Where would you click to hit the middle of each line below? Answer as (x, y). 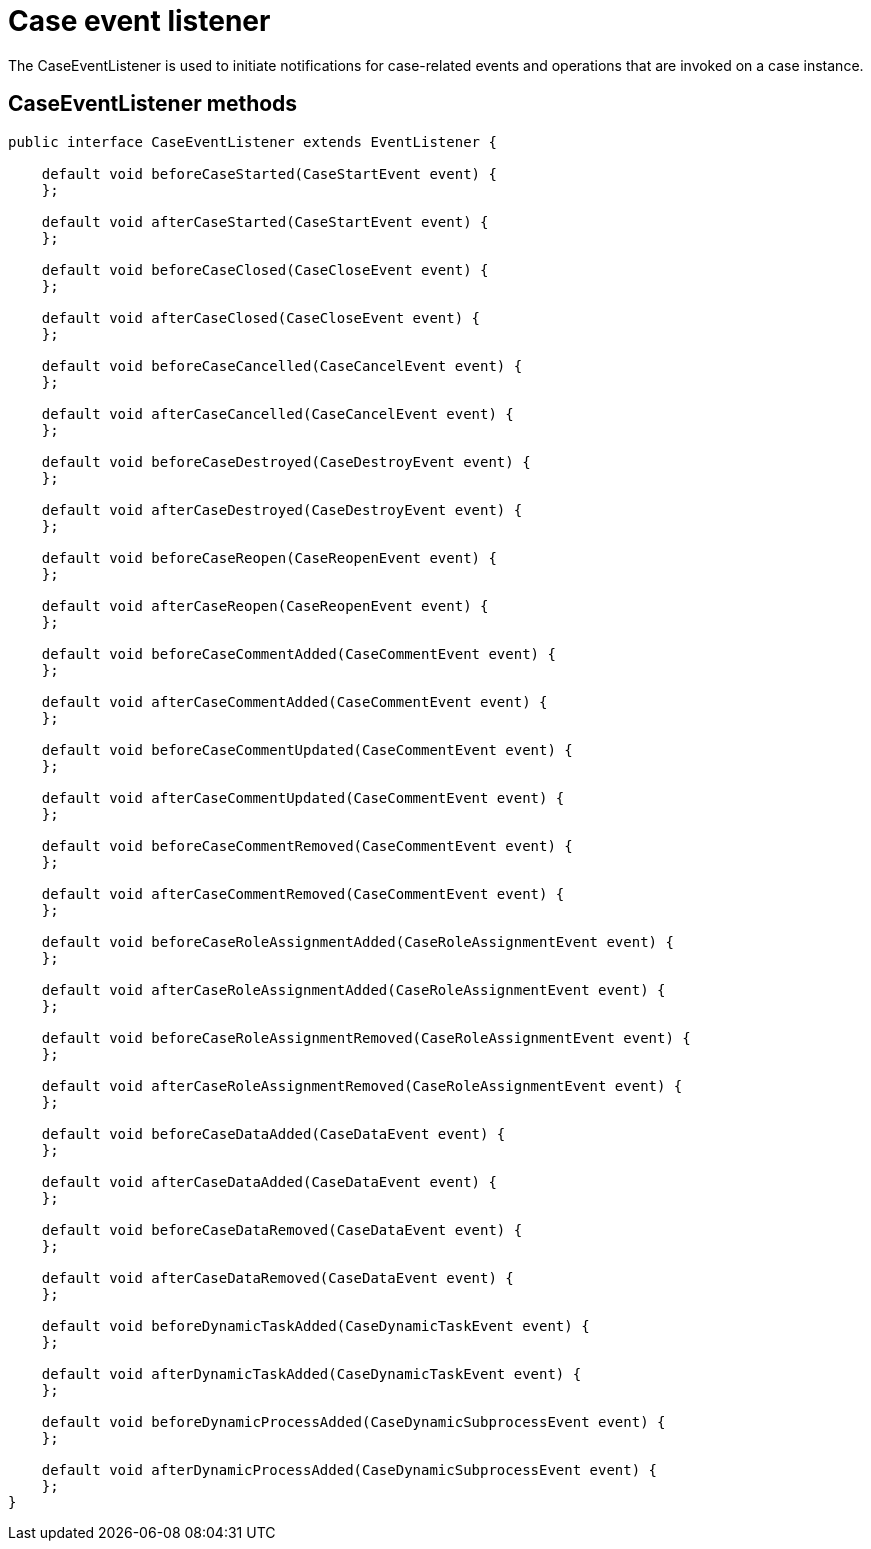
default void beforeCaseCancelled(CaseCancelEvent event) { (282, 365)
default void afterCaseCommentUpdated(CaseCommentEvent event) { (303, 797)
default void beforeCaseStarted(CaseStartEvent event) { (269, 173)
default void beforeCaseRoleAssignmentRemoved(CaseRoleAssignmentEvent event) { (366, 1037)
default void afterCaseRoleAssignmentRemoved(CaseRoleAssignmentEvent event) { (362, 1085)
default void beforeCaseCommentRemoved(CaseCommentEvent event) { (307, 845)
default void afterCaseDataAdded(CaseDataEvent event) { (269, 1181)
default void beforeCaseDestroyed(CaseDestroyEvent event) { (286, 461)
